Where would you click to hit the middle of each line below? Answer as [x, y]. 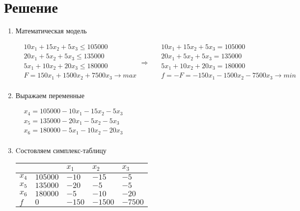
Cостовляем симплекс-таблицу [61, 150]
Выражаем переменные [50, 95]
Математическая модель [51, 31]
